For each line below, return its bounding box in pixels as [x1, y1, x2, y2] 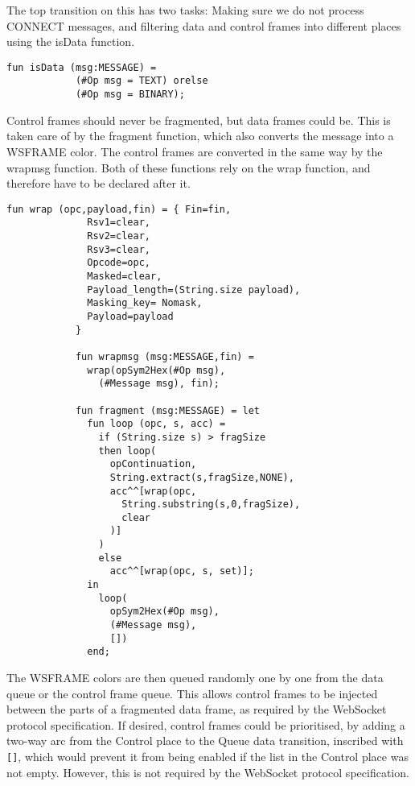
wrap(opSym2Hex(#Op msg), [87, 364, 226, 376]
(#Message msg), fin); [98, 378, 220, 390]
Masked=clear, [87, 271, 162, 282]
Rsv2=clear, [87, 230, 150, 242]
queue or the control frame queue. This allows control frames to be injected [6, 685, 378, 701]
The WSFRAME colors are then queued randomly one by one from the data [6, 669, 384, 686]
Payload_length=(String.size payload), [87, 283, 301, 296]
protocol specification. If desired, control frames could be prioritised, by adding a [6, 716, 405, 733]
